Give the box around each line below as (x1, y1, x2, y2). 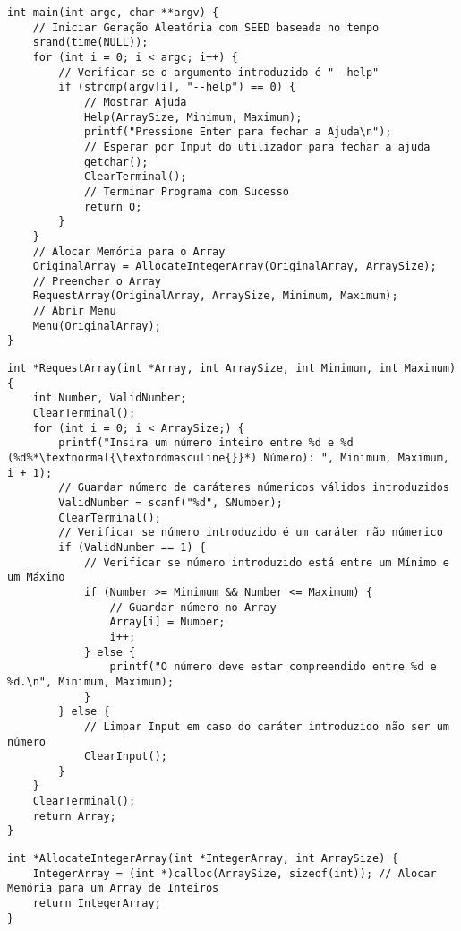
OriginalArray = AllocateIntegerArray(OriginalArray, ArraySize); (32, 260, 437, 273)
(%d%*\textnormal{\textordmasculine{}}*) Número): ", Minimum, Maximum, (7, 452, 449, 465)
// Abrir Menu (32, 305, 116, 318)
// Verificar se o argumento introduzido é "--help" (58, 65, 380, 79)
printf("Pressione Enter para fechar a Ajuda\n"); (83, 125, 392, 139)
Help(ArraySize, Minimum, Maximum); (83, 110, 303, 124)
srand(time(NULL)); (32, 36, 149, 49)
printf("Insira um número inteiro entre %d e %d (58, 436, 354, 450)
